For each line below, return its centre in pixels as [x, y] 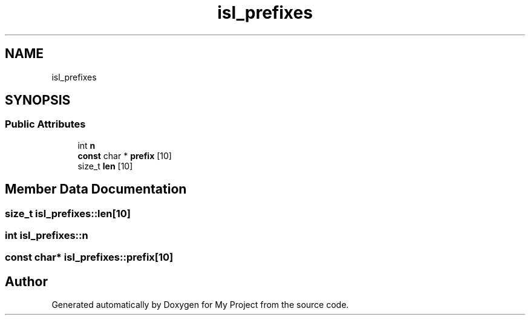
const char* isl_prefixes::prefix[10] [89, 257]
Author [26, 281]
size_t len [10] [105, 166]
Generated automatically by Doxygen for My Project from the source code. [200, 305]
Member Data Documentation [96, 189]
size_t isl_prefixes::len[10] [68, 213]
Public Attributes [45, 124]
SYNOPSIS [38, 100]
